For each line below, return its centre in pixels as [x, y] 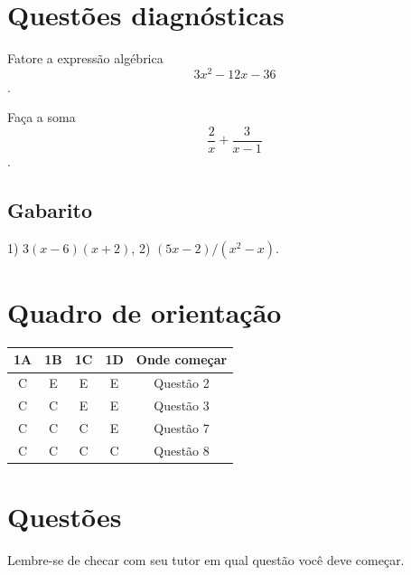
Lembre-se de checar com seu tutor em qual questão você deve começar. [206, 560]
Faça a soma [42, 117]
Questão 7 [182, 428]
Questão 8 [182, 450]
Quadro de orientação [145, 312]
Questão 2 [182, 383]
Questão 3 [182, 405]
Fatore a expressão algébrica [85, 58]
